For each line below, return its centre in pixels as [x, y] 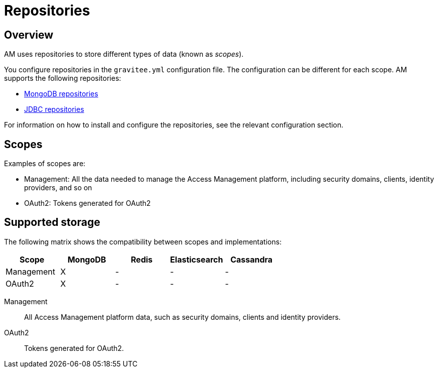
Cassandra [252, 259]
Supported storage [52, 222]
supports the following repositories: [63, 78]
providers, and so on [58, 188]
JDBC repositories [54, 109]
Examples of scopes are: [45, 164]
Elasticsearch [197, 259]
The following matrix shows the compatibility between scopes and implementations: [143, 241]
